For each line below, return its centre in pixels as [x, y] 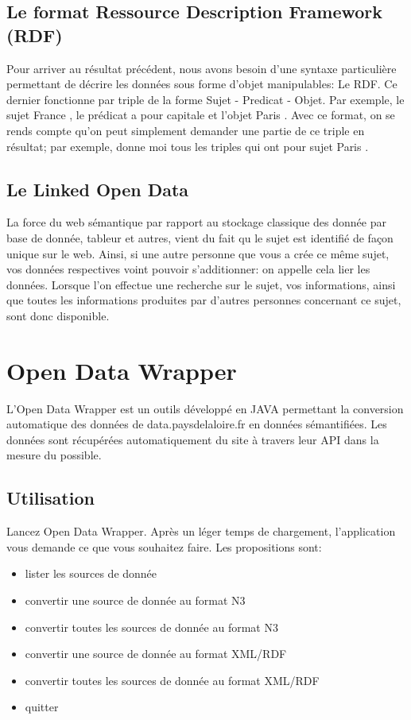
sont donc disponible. [58, 315]
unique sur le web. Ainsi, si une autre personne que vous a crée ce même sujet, [198, 253]
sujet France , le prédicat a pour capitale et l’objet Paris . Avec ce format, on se [201, 115]
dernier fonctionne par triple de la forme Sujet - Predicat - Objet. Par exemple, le [205, 99]
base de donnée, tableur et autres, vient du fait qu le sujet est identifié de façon [200, 237]
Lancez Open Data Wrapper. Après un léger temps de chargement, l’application [201, 531]
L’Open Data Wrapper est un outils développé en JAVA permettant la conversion [205, 408]
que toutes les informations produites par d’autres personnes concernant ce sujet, [204, 300]
